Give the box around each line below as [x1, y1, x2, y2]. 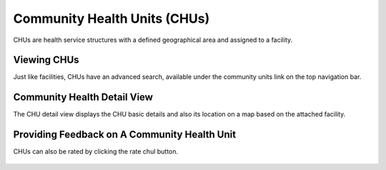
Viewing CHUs [13, 54, 79, 66]
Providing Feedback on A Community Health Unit [13, 129, 236, 141]
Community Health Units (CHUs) [13, 11, 210, 26]
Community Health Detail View [13, 91, 154, 103]
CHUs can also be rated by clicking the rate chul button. [13, 147, 179, 156]
